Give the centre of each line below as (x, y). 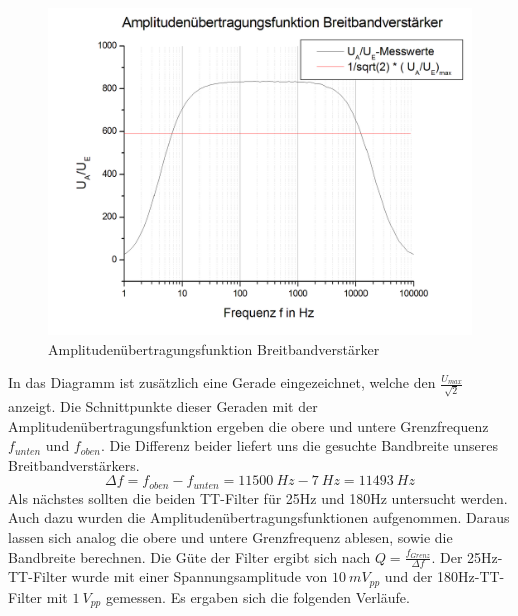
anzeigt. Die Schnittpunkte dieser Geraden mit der (163, 406)
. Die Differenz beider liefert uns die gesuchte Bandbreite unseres (299, 445)
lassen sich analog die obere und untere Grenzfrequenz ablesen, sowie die (230, 537)
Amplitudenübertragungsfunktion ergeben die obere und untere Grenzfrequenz (248, 425)
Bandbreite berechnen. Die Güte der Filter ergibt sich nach (189, 556)
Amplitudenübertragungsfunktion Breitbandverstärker (214, 348)
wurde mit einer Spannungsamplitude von (199, 576)
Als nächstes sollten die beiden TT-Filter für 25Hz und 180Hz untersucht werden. (258, 497)
